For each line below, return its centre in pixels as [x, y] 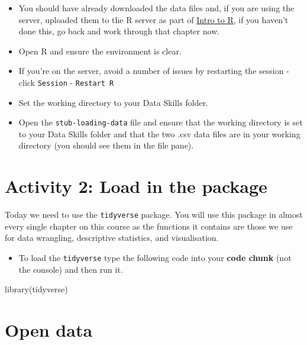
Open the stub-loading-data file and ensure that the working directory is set [161, 122]
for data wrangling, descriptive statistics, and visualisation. [112, 238]
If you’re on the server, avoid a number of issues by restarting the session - [154, 71]
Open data [49, 330]
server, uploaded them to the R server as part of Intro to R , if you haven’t [153, 19]
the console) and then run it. [71, 269]
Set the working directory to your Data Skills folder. [113, 102]
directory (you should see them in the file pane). [106, 145]
